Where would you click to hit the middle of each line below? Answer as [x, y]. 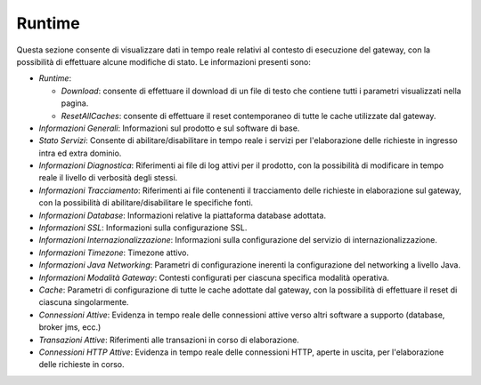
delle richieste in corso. [82, 365]
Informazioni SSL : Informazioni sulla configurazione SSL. [143, 228]
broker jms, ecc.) [70, 327]
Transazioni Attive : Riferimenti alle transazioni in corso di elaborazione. [169, 340]
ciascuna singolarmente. [84, 302]
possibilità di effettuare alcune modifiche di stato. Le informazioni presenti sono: [164, 61]
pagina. [75, 103]
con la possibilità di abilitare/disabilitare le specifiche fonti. [146, 203]
